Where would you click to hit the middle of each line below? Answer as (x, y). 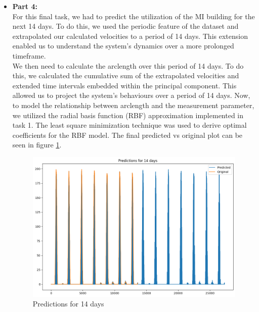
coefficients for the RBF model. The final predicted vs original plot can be (127, 135)
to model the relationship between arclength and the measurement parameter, (133, 105)
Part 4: (25, 6)
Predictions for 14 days (68, 304)
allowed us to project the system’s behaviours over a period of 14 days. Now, (131, 95)
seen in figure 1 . (37, 145)
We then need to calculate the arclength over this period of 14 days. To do (128, 65)
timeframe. (29, 55)
